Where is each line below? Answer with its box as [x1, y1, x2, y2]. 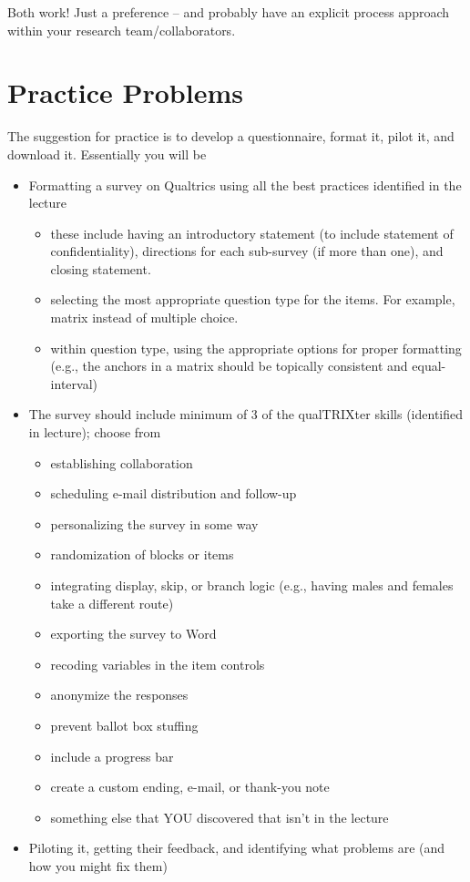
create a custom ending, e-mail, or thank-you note [50, 777, 330, 796]
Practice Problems [7, 74, 243, 111]
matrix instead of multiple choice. [50, 308, 239, 327]
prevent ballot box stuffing [50, 715, 199, 734]
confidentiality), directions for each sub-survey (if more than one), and [50, 241, 444, 261]
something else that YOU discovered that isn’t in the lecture [50, 807, 389, 826]
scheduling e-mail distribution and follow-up [50, 484, 297, 503]
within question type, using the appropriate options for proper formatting [50, 338, 462, 357]
